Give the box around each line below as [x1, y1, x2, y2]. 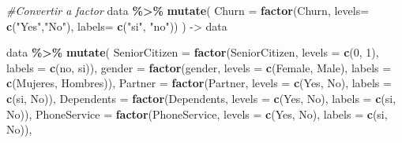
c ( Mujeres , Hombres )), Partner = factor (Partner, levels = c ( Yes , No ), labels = [6, 75, 392, 91]
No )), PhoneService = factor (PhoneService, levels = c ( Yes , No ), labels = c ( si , [6, 105, 388, 122]
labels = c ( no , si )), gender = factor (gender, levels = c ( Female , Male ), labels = [6, 59, 392, 75]
